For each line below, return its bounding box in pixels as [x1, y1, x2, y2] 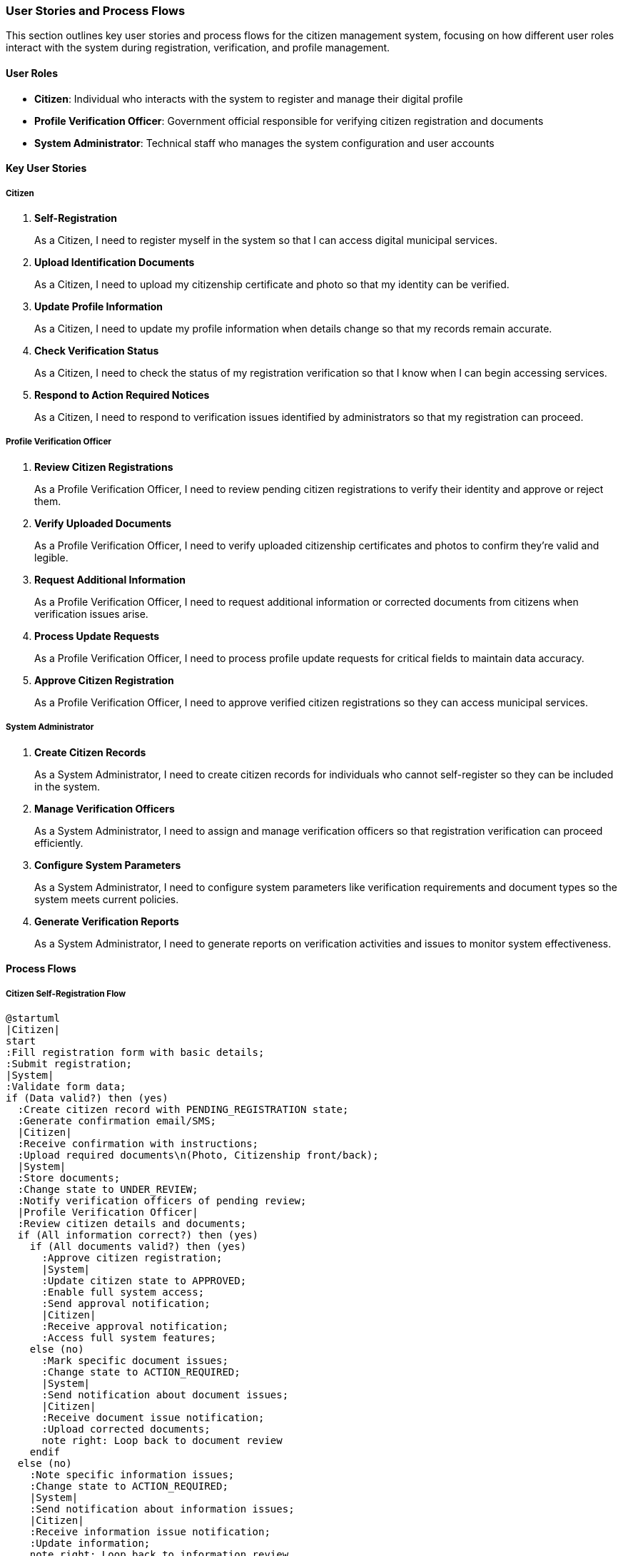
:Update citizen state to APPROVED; [41, 1274, 247, 1286]
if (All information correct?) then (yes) [17, 1229, 259, 1241]
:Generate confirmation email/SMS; [17, 1114, 217, 1127]
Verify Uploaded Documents [34, 517, 172, 529]
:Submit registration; [6, 1057, 133, 1069]
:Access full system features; [41, 1331, 217, 1343]
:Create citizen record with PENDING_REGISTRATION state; [17, 1103, 349, 1115]
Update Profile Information [34, 300, 163, 312]
